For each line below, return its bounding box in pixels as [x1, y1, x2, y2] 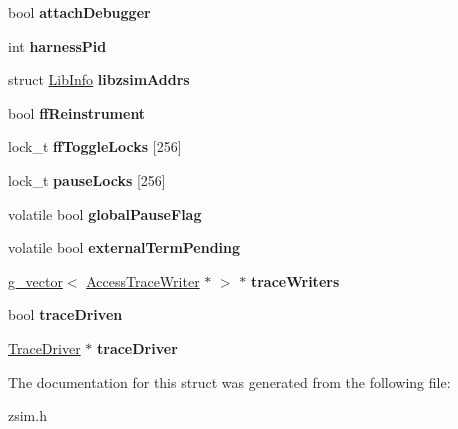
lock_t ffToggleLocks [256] [8, 136, 182, 157]
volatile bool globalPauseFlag [8, 203, 202, 224]
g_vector [8, 270, 63, 291]
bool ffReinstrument [8, 102, 146, 123]
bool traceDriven [8, 304, 123, 325]
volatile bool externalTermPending [8, 237, 241, 258]
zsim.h [8, 405, 47, 426]
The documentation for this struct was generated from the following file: [8, 371, 451, 392]
